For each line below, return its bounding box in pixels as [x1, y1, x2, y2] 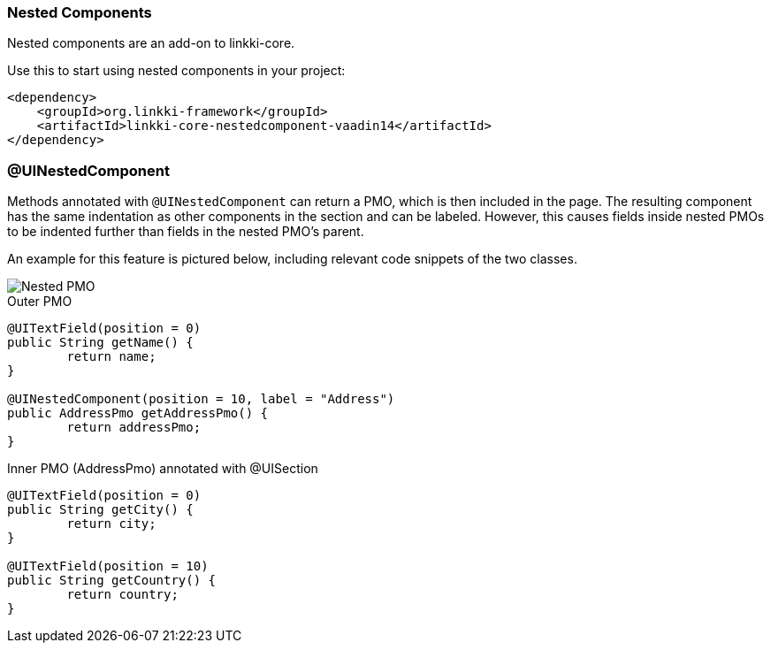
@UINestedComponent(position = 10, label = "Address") [7, 392, 395, 407]
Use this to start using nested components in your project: [7, 63, 346, 79]
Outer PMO [7, 294, 73, 310]
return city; [66, 516, 156, 531]
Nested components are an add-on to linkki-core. [7, 35, 295, 51]
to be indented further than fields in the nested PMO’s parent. [7, 224, 364, 240]
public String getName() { [7, 335, 194, 350]
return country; [66, 587, 179, 602]
